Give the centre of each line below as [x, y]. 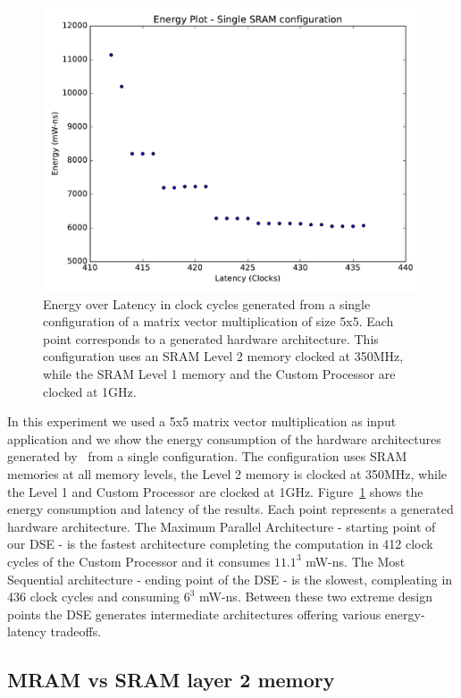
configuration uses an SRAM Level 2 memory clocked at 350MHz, [223, 356]
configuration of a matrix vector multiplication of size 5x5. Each [218, 321]
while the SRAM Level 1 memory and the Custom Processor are [219, 373]
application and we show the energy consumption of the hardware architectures [224, 438]
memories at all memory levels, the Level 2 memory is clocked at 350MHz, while [227, 473]
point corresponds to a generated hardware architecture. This [211, 338]
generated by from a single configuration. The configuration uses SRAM [207, 456]
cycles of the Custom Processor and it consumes [139, 561]
